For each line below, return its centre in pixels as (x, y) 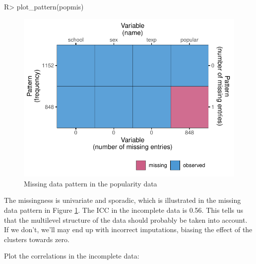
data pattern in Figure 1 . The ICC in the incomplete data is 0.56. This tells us (124, 210)
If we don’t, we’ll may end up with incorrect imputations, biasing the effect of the (128, 229)
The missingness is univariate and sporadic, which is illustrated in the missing (123, 200)
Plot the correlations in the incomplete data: (72, 256)
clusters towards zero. (37, 239)
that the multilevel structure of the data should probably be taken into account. (126, 220)
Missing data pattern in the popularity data (91, 183)
